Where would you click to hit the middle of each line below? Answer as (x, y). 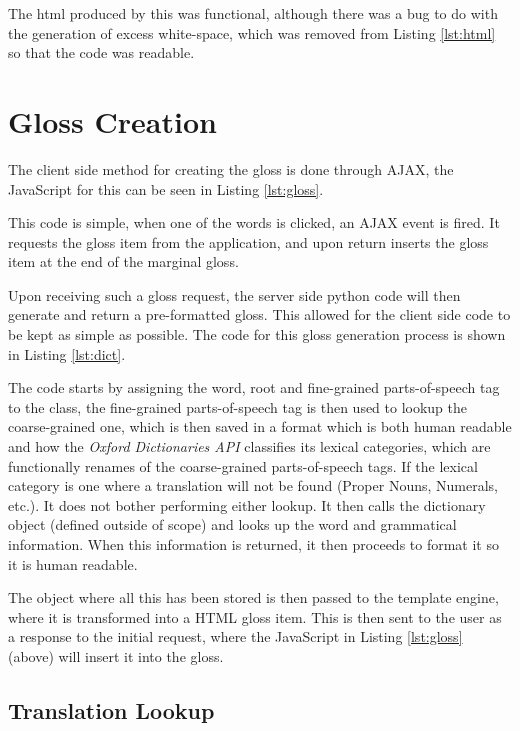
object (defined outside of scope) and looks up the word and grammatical (232, 524)
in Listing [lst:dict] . (67, 353)
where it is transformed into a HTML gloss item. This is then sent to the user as (255, 616)
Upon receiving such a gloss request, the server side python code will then (234, 294)
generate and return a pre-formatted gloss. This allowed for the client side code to (259, 314)
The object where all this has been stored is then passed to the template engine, (253, 597)
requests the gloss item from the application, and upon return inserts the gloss (248, 241)
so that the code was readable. (101, 52)
